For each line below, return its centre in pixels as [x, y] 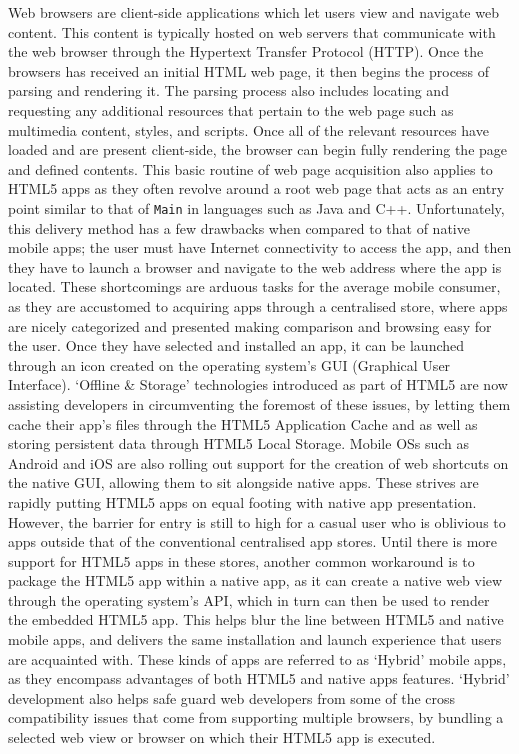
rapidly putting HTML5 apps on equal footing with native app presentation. [242, 501]
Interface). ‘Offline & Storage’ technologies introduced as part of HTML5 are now [258, 384]
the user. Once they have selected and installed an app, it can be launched [236, 345]
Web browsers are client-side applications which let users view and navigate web [253, 12]
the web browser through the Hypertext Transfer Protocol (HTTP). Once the [246, 51]
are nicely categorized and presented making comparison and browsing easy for [250, 325]
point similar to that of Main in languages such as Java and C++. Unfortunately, [256, 207]
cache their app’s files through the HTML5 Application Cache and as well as [243, 423]
